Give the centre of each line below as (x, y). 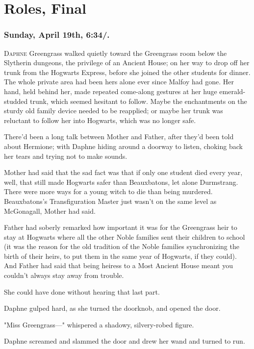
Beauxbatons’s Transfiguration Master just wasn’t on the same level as (110, 201)
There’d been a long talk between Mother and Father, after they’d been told (119, 137)
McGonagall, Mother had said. (50, 211)
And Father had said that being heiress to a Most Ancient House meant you (118, 265)
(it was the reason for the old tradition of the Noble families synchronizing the (122, 246)
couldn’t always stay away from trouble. (64, 275)
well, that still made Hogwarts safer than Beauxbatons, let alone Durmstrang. (121, 182)
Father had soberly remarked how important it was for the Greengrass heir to (121, 227)
